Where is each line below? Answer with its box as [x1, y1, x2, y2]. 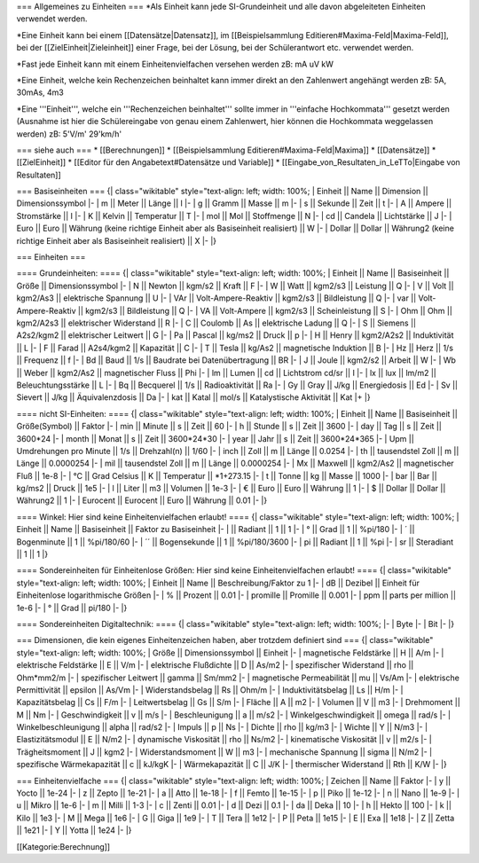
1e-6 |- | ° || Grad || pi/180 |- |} [16, 602, 128, 613]
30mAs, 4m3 [16, 87, 64, 98]
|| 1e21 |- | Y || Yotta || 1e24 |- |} [16, 825, 132, 836]
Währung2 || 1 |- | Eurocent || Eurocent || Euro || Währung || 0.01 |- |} [16, 495, 268, 506]
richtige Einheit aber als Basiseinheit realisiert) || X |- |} [16, 235, 217, 246]
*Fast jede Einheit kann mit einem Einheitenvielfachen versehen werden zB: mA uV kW [16, 59, 334, 69]
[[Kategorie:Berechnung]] [16, 841, 111, 851]
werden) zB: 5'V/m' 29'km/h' [16, 129, 122, 139]
